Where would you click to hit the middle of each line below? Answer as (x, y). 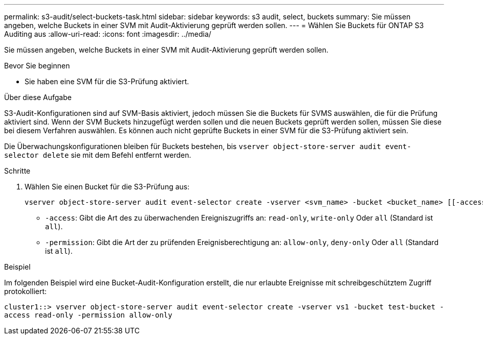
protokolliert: (26, 291)
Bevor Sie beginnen (37, 66)
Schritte (17, 171)
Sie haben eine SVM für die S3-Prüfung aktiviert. (107, 81)
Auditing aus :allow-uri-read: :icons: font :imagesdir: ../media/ (108, 34)
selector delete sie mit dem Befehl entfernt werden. (98, 155)
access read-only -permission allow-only (88, 315)
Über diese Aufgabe (38, 97)
